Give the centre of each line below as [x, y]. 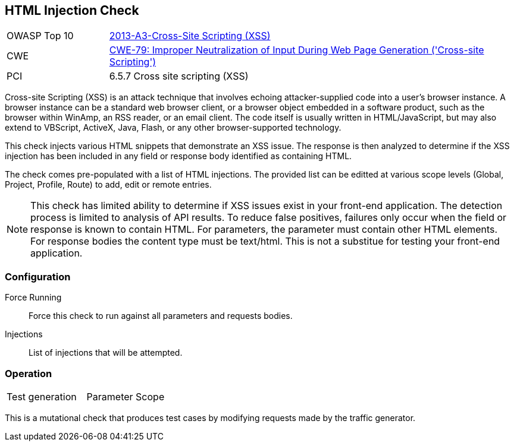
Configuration [38, 276]
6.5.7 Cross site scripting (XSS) [179, 76]
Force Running [33, 298]
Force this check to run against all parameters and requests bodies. [161, 316]
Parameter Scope [126, 396]
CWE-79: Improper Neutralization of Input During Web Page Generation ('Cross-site [297, 50]
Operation [29, 373]
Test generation [42, 396]
